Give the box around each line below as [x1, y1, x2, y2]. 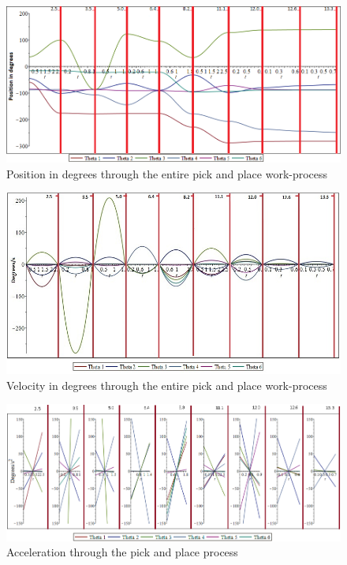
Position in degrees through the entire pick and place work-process [6, 165, 328, 181]
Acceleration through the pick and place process [6, 544, 238, 560]
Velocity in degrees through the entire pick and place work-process [6, 376, 327, 393]
